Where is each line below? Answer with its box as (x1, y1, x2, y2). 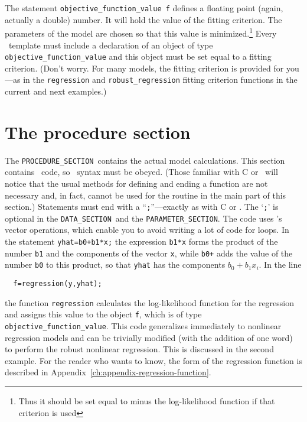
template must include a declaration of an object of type (8, 38, 213, 51)
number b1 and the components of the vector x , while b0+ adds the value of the (5, 246, 293, 259)
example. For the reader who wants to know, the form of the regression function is (5, 354, 302, 366)
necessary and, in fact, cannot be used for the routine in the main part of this (5, 189, 286, 201)
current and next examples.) (5, 85, 107, 97)
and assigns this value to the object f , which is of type (5, 308, 202, 320)
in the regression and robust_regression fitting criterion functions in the (23, 73, 298, 86)
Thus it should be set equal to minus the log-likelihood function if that (18, 395, 275, 407)
